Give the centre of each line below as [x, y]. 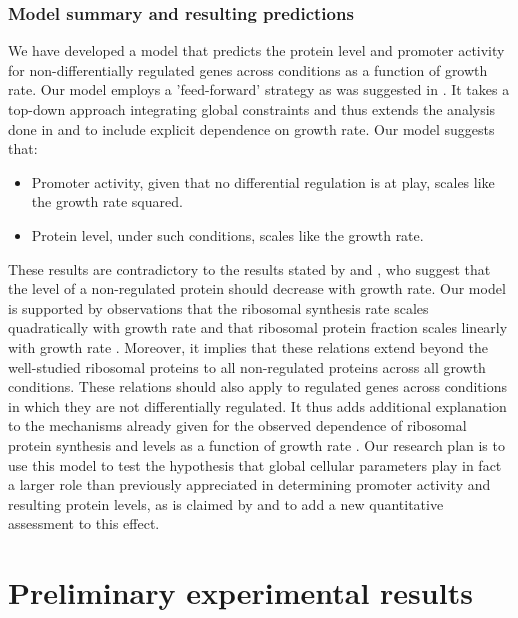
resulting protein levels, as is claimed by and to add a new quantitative [226, 503]
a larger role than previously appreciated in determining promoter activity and [249, 484]
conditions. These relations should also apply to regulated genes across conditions [257, 386]
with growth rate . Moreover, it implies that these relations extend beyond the [248, 346]
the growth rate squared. [107, 201]
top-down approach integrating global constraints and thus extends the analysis [252, 109]
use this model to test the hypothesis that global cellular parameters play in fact [255, 464]
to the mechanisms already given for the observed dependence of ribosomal [237, 425]
